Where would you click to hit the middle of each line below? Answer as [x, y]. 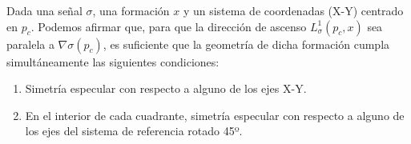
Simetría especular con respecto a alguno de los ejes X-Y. [166, 88]
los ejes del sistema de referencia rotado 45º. [134, 131]
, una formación [131, 10]
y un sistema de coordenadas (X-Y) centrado [293, 10]
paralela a [30, 44]
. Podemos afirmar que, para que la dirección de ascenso [169, 26]
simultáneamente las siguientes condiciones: [113, 61]
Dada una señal [44, 10]
